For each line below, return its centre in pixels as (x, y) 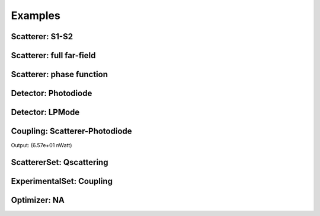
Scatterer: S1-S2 (42, 36)
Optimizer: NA (38, 200)
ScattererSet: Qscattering (60, 162)
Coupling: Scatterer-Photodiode (72, 131)
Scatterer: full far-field (53, 55)
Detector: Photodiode (52, 93)
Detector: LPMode (45, 112)
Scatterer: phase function (59, 74)
